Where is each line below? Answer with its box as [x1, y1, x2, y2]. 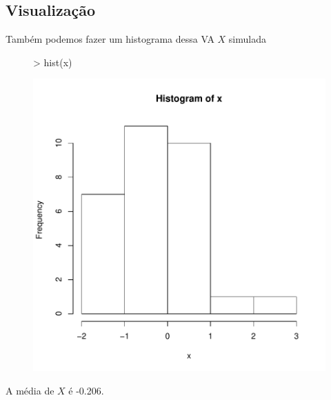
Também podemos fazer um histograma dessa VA [6, 32, 214, 46]
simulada [228, 32, 266, 46]
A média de [6, 383, 54, 397]
